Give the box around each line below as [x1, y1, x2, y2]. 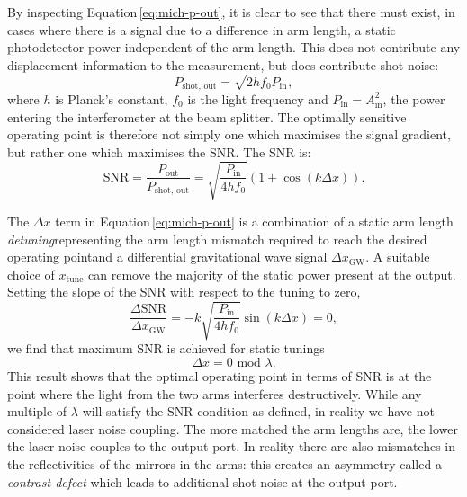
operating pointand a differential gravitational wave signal [7, 247, 328, 266]
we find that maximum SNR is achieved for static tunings [7, 339, 325, 358]
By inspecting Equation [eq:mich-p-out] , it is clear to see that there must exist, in [7, 3, 455, 21]
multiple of [7, 402, 67, 421]
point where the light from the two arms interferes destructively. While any [7, 384, 422, 403]
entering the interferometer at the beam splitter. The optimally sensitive [7, 107, 407, 126]
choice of [7, 264, 55, 283]
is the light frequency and [187, 89, 328, 108]
